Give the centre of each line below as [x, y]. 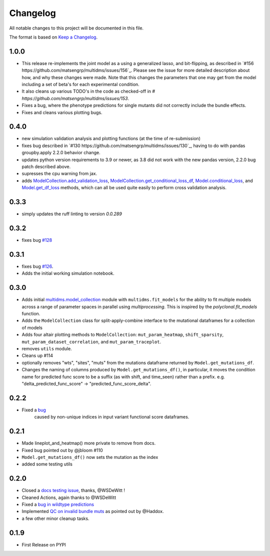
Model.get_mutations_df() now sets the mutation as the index [90, 457]
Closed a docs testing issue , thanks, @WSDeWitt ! [73, 490]
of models [32, 327]
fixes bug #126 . [37, 266]
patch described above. [46, 167]
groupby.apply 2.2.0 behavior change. [61, 153]
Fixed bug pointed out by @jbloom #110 [62, 450]
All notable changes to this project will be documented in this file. [76, 28]
